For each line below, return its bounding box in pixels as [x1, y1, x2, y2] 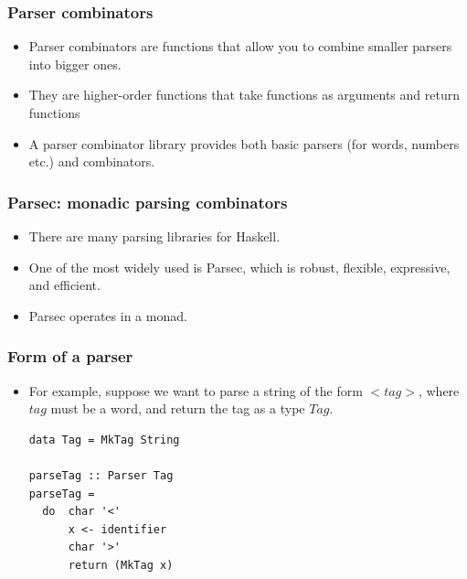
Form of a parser [7, 345, 133, 368]
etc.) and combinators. [28, 152, 155, 171]
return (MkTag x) [68, 558, 174, 572]
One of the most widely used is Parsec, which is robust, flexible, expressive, [28, 257, 451, 276]
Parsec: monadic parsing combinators [7, 190, 288, 213]
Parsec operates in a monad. [28, 306, 187, 325]
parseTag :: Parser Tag [28, 468, 174, 482]
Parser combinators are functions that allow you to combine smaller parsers [28, 37, 452, 56]
